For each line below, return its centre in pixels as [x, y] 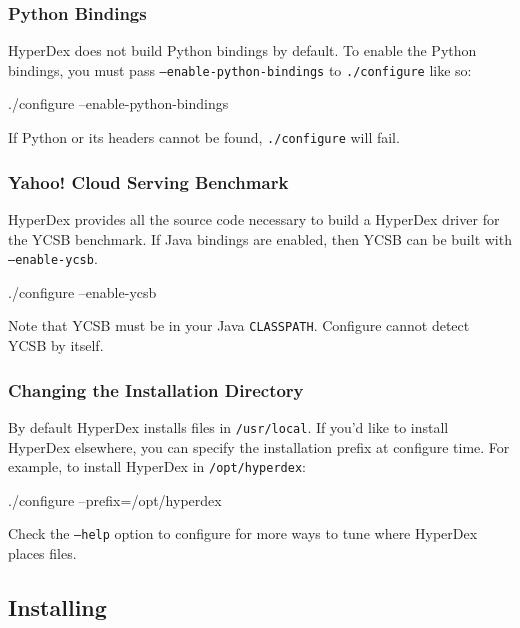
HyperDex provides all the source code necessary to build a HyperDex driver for [254, 218]
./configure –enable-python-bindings [118, 103]
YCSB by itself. [56, 345]
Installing [57, 606]
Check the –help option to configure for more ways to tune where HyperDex [243, 533]
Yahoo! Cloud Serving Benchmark [148, 181]
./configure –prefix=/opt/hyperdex [115, 499]
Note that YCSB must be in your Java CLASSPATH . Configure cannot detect [239, 325]
